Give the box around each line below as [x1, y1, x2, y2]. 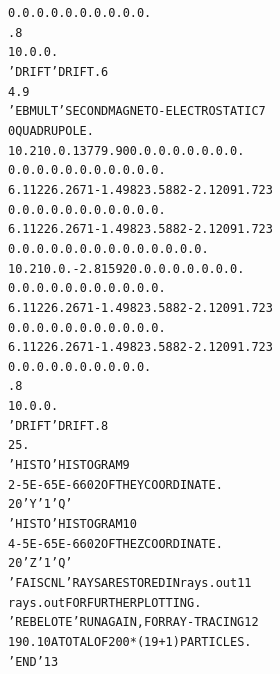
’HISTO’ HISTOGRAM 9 [8, 458, 130, 473]
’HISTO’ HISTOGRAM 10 [8, 517, 137, 532]
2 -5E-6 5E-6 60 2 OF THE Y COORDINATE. [8, 477, 223, 492]
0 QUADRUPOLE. [8, 123, 94, 138]
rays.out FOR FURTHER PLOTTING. [8, 595, 202, 610]
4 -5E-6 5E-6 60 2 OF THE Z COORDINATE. [8, 536, 223, 551]
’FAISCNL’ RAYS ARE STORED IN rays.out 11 [8, 576, 252, 591]
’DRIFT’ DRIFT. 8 [8, 418, 109, 433]
